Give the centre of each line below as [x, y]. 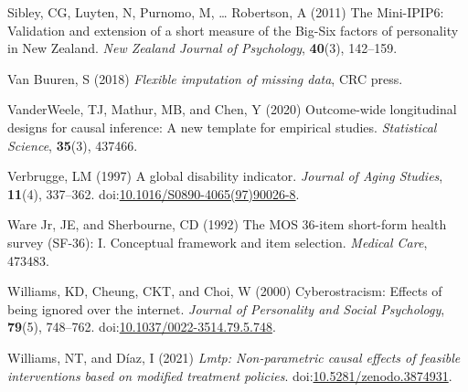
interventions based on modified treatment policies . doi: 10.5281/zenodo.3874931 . [230, 375]
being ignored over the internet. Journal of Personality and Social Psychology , [226, 308]
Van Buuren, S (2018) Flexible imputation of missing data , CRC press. [205, 78]
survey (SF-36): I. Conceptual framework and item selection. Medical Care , [218, 242]
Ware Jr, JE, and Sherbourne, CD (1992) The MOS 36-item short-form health [227, 224]
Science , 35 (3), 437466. [73, 145]
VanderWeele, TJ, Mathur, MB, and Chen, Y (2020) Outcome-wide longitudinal [232, 109]
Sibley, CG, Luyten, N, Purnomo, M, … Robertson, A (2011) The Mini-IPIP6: [226, 12]
